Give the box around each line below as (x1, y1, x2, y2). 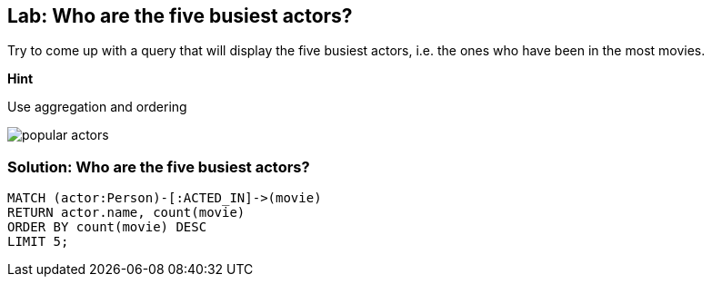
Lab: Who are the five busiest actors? (7, 5, 353, 27)
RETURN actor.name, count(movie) (7, 205, 246, 220)
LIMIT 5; (7, 234, 69, 250)
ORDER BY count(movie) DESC (7, 220, 207, 235)
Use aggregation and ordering (7, 99, 187, 115)
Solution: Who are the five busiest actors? (7, 157, 310, 176)
